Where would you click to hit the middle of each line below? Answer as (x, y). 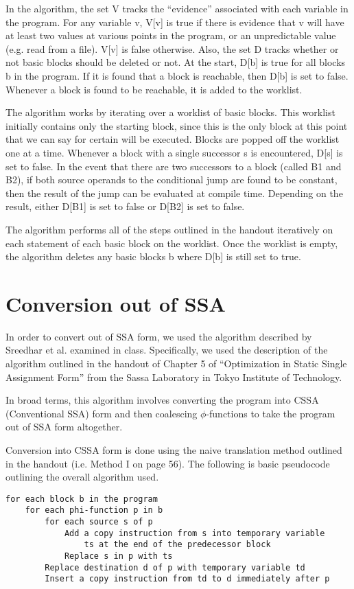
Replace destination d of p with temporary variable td (175, 567)
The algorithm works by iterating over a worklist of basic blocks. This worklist (170, 112)
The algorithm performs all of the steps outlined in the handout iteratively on (169, 229)
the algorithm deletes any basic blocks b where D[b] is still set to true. (153, 256)
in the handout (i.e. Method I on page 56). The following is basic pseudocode (168, 463)
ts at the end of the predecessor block (177, 545)
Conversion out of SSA (116, 303)
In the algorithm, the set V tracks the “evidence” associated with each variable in (177, 8)
